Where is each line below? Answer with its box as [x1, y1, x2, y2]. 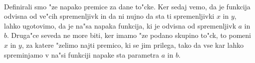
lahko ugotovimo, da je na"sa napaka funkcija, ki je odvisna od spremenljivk [4, 20, 236, 31]
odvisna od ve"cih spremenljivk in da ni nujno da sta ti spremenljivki [4, 11, 214, 21]
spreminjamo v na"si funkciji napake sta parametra [4, 49, 160, 60]
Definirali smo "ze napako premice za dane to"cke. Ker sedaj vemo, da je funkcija [4, 1, 251, 11]
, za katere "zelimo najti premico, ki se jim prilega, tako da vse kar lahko [21, 39, 244, 50]
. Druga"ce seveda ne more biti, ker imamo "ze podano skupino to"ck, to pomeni [7, 30, 251, 40]
